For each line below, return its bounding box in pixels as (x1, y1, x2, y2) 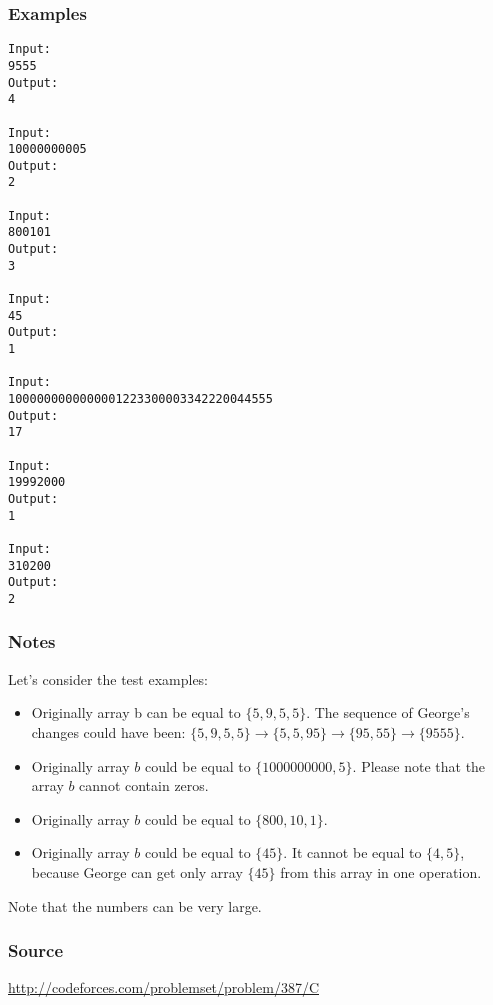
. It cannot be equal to (283, 842, 422, 863)
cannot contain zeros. (79, 775, 209, 796)
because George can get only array (31, 861, 243, 882)
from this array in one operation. (280, 861, 482, 882)
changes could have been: (31, 721, 186, 742)
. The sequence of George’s (306, 702, 470, 723)
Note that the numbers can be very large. (8, 895, 262, 916)
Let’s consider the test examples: (8, 668, 209, 689)
